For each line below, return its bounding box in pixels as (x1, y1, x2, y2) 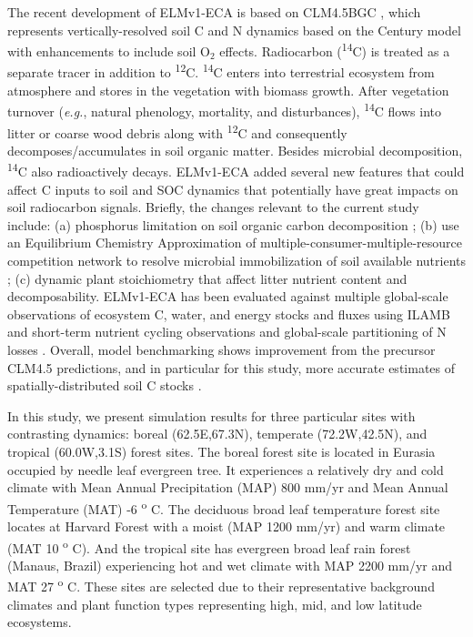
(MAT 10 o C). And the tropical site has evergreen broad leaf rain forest (7, 535, 411, 557)
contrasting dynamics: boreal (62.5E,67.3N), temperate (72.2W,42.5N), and (7, 424, 428, 443)
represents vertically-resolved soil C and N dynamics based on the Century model (7, 20, 461, 39)
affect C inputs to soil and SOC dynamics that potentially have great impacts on (7, 179, 458, 198)
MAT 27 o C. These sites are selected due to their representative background (7, 574, 435, 596)
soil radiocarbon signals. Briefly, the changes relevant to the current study (7, 197, 419, 217)
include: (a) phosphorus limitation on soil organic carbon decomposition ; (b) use (7, 215, 459, 234)
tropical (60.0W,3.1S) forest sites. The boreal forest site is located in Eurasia (7, 441, 436, 460)
